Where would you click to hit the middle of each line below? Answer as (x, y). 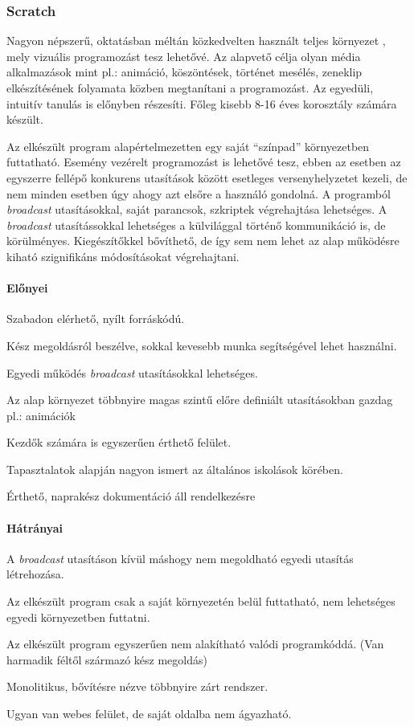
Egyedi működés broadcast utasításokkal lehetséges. (132, 372)
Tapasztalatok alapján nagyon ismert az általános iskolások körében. (175, 469)
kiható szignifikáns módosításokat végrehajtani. (123, 256)
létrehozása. (35, 574)
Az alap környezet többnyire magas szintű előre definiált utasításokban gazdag (200, 400)
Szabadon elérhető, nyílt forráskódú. (96, 319)
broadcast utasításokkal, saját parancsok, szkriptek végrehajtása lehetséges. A (197, 209)
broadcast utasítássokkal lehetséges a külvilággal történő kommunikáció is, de (196, 225)
